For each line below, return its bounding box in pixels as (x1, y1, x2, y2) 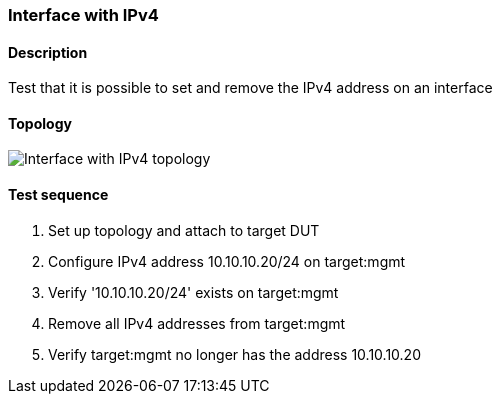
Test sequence (8, 186, 109, 204)
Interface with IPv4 (8, 5, 159, 25)
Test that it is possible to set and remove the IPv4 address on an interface (8, 79, 493, 97)
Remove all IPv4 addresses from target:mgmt (48, 314, 346, 332)
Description (8, 43, 88, 61)
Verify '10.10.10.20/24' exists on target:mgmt (48, 283, 339, 301)
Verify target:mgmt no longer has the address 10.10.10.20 (48, 345, 421, 363)
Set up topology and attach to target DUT (48, 221, 320, 239)
